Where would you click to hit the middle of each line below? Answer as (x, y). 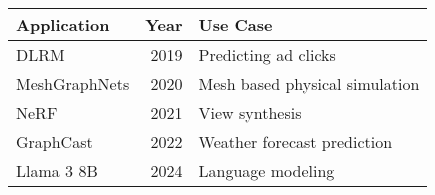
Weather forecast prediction (295, 141)
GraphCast (54, 141)
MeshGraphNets (73, 83)
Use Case (235, 24)
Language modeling (266, 170)
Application (63, 24)
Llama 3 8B (57, 170)
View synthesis (250, 112)
